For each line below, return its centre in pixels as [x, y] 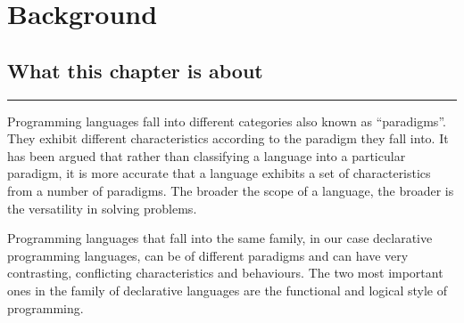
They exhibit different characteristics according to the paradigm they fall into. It [228, 138]
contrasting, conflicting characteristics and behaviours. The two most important [225, 273]
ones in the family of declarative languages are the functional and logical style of [228, 290]
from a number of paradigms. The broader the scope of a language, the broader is [231, 190]
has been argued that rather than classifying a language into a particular [207, 155]
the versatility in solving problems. [102, 208]
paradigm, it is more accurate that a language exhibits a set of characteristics [219, 173]
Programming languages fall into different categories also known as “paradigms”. [227, 121]
